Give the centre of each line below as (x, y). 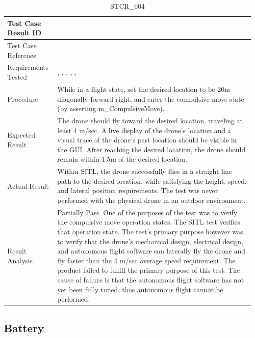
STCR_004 (127, 6)
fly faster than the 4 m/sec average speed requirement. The (146, 260)
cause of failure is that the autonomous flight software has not (151, 279)
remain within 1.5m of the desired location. (122, 159)
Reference (22, 55)
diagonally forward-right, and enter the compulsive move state (151, 99)
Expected (21, 135)
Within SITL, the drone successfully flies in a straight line (145, 171)
